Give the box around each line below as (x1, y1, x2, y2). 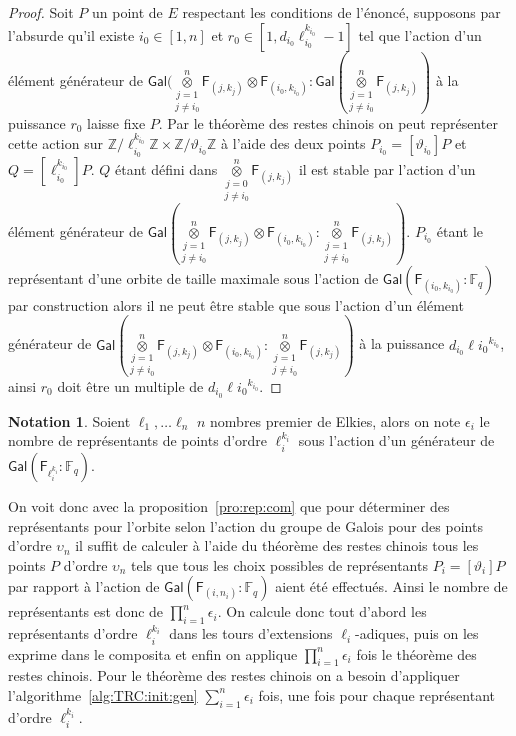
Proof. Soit (8, 2, 74, 22)
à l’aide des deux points (221, 133, 366, 154)
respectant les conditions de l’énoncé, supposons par (182, 2, 501, 22)
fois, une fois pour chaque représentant (258, 684, 495, 705)
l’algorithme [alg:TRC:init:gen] (8, 684, 198, 705)
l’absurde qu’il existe (8, 24, 135, 45)
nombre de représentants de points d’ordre (8, 430, 268, 451)
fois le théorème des (356, 643, 477, 664)
